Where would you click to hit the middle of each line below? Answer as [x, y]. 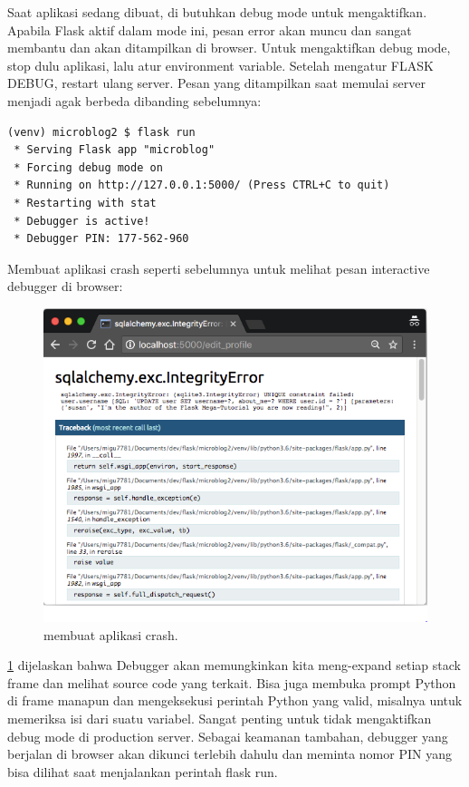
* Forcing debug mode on [88, 167]
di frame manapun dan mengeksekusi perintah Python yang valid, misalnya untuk [235, 700]
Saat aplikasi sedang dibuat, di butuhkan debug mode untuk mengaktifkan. [217, 12]
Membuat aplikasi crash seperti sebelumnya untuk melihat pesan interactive [219, 268]
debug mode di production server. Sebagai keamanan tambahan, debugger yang [228, 736]
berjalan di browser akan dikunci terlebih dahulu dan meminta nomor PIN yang [230, 754]
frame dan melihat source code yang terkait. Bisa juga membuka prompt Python [232, 682]
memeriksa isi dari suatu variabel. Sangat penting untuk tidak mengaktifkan [220, 718]
